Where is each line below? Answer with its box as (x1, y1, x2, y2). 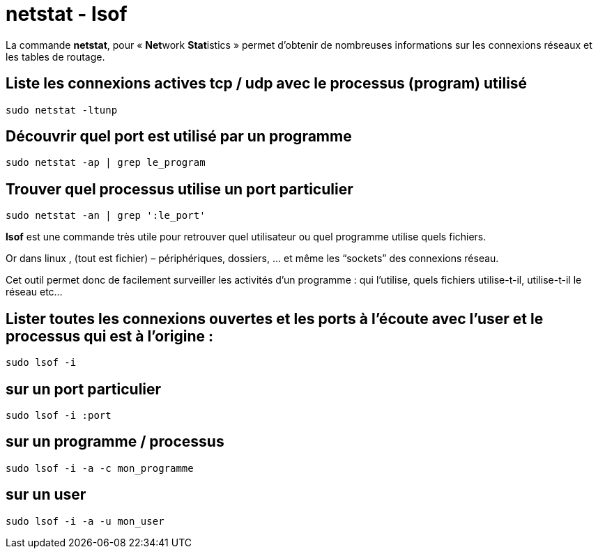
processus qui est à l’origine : (6, 327, 214, 345)
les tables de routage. (6, 50, 105, 63)
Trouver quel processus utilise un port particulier (6, 180, 353, 198)
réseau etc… (6, 286, 63, 298)
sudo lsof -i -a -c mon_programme (6, 462, 194, 474)
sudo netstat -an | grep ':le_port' (6, 210, 206, 222)
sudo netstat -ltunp (6, 104, 118, 116)
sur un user (6, 486, 86, 504)
